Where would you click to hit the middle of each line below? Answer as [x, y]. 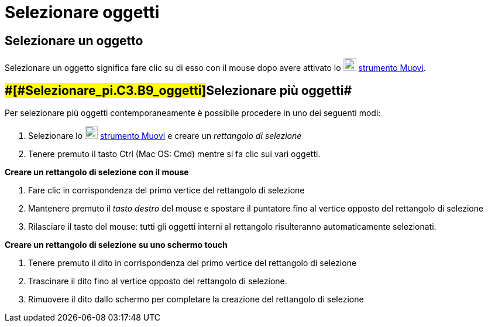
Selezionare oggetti [82, 12]
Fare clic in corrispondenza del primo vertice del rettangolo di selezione [166, 190]
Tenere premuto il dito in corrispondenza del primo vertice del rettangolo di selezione [193, 263]
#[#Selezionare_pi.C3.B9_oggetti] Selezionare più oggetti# [178, 90]
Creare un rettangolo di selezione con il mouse [97, 172]
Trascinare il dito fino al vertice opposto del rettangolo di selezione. [158, 281]
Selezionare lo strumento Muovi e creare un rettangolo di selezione [165, 136]
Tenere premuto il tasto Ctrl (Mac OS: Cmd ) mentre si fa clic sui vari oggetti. [174, 154]
